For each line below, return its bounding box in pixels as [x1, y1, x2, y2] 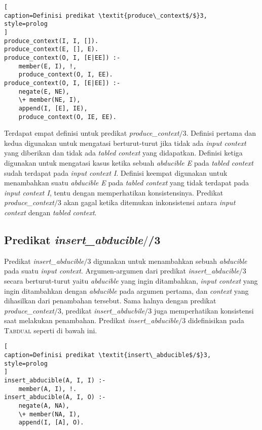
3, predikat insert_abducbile [58, 305, 145, 316]
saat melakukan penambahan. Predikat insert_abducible [4, 315, 179, 326]
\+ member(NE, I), [18, 96, 81, 104]
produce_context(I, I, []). [4, 37, 99, 45]
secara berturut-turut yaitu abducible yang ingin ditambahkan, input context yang [4, 275, 258, 286]
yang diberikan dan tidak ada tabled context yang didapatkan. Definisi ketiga [4, 147, 243, 158]
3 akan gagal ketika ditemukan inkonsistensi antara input [58, 197, 236, 208]
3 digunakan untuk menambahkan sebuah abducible [87, 255, 247, 266]
